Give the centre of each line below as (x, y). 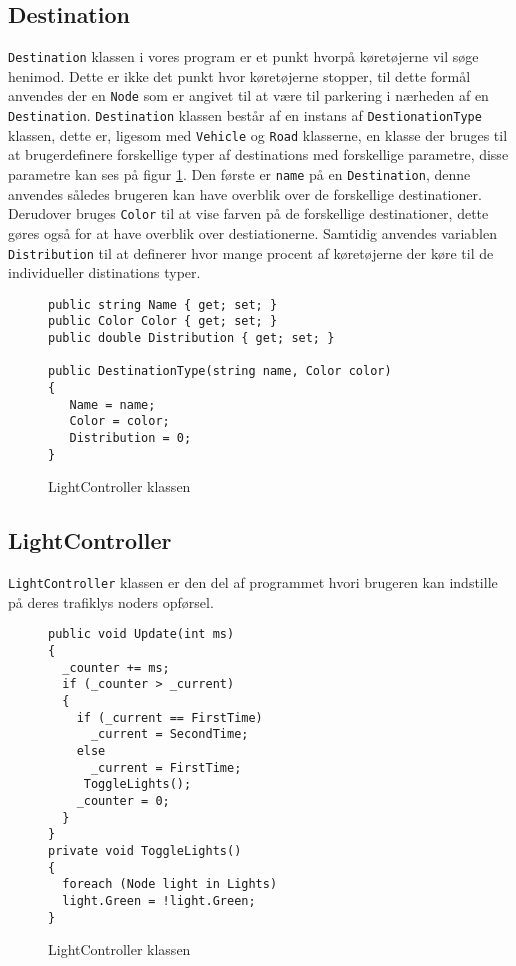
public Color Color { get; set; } (163, 321)
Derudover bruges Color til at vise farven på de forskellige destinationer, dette (248, 213)
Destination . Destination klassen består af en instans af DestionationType (245, 115)
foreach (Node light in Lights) (170, 884)
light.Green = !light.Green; (159, 900)
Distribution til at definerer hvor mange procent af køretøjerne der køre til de (251, 252)
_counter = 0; (123, 800)
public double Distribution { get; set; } (191, 338)
